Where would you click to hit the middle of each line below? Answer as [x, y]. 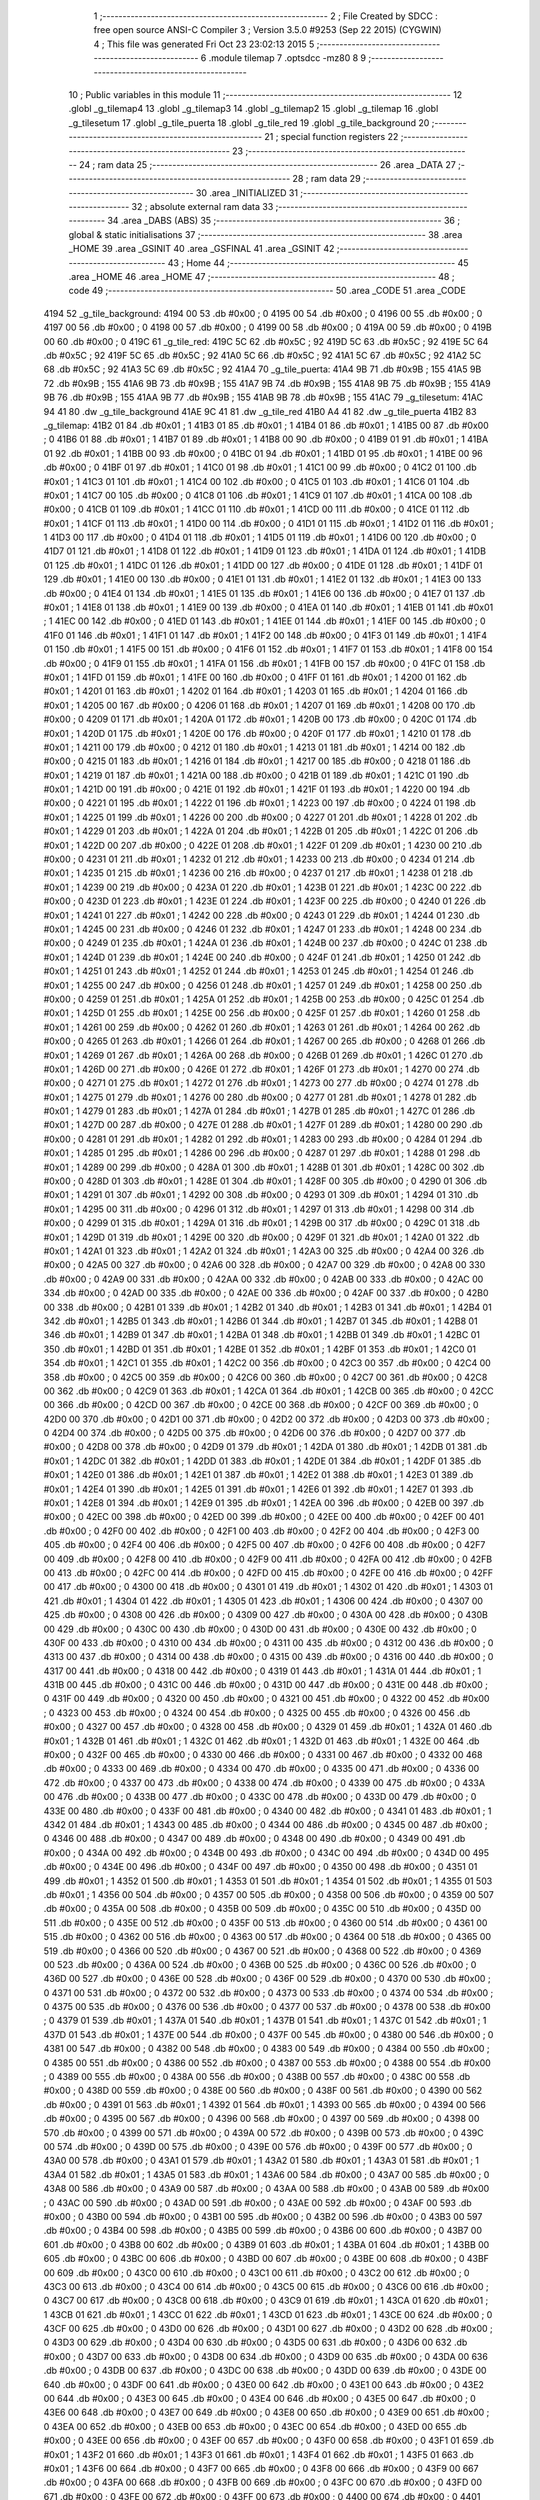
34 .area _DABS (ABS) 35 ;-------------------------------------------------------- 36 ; [283, 221]
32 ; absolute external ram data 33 [202, 207]
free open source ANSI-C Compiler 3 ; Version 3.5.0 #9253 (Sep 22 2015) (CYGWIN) [267, 30]
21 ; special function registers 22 [331, 137]
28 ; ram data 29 [326, 179]
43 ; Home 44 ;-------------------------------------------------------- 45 [318, 262]
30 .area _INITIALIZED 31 [247, 192]
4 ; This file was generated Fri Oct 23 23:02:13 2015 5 [204, 44]
